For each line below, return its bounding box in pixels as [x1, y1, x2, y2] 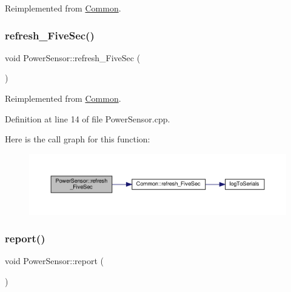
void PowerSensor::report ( [5, 254, 104, 267]
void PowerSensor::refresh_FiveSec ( [5, 51, 141, 64]
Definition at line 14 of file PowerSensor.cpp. [5, 112, 170, 125]
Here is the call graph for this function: [5, 133, 150, 145]
